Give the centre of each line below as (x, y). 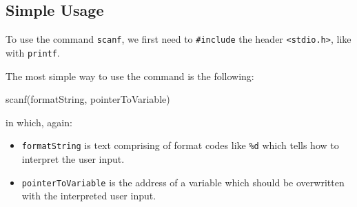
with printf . (33, 52)
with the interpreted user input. (89, 196)
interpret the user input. (73, 158)
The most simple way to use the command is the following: (130, 76)
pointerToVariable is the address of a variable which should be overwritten (183, 182)
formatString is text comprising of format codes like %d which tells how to (180, 145)
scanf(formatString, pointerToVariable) (88, 99)
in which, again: (39, 122)
